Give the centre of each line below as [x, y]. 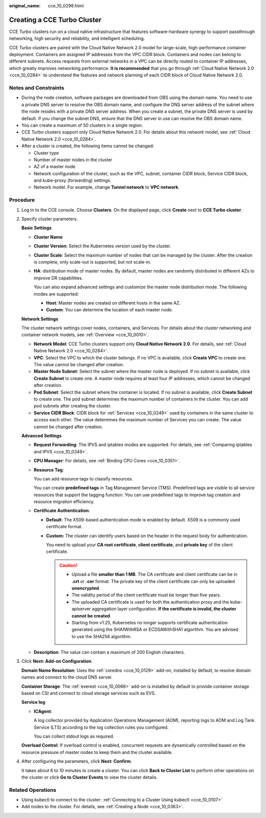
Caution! [68, 565]
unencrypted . [86, 588]
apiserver [81, 609]
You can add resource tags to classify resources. [83, 478]
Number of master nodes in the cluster [73, 160]
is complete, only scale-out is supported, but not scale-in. [92, 262]
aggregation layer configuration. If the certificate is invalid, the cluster [164, 609]
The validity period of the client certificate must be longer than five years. [146, 595]
